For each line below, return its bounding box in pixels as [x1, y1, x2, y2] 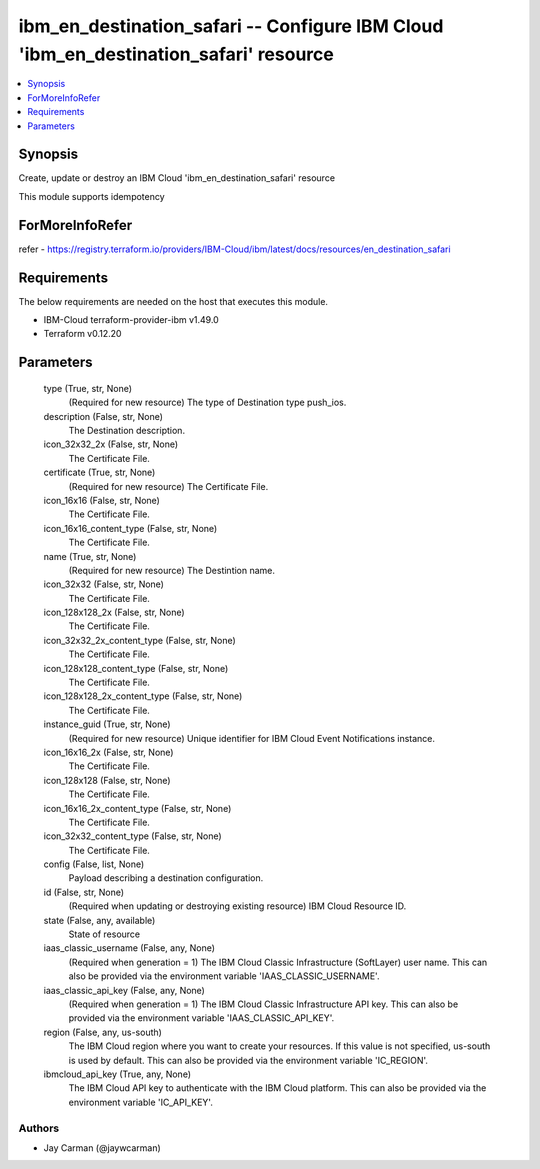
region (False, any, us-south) [43, 1026, 162, 1038]
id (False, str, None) [43, 886, 125, 898]
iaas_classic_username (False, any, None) [43, 942, 215, 954]
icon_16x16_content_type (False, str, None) [43, 522, 218, 534]
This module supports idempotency [18, 190, 165, 202]
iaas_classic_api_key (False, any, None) [43, 984, 205, 996]
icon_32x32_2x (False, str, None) [43, 438, 179, 450]
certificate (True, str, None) [43, 466, 156, 479]
